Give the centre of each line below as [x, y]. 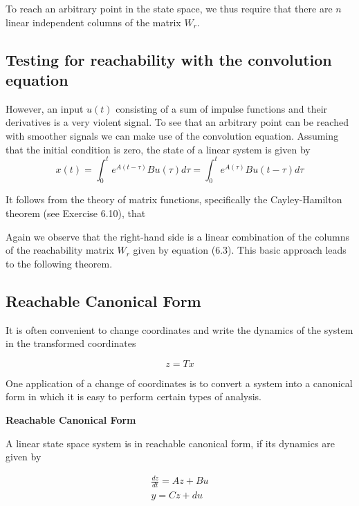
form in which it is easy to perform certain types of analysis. [134, 396]
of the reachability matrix [60, 250]
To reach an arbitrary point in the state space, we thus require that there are [169, 8]
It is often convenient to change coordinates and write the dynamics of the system [179, 329]
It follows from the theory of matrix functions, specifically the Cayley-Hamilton [174, 199]
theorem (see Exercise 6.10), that [76, 213]
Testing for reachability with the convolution [169, 59]
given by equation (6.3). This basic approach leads [240, 250]
